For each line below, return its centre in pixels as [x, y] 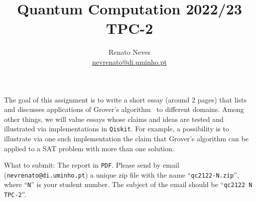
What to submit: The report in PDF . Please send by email [92, 165]
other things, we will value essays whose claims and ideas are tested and [114, 119]
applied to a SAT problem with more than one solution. [89, 148]
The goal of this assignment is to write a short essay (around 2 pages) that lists [125, 99]
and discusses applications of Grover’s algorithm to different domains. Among [124, 109]
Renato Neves [129, 52]
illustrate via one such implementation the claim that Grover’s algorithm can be [126, 138]
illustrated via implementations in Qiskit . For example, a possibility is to [117, 129]
